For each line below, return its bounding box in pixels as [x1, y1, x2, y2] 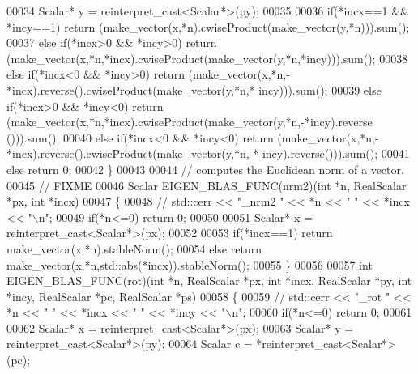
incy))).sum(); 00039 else [258, 81, 382, 98]
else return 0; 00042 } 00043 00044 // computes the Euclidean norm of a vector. [6, 160, 404, 177]
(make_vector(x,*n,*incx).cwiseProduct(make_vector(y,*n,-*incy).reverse [6, 113, 373, 130]
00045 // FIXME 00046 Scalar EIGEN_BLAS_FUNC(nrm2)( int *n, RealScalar [6, 176, 407, 193]
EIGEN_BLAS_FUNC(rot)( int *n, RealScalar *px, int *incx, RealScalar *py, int [6, 272, 412, 289]
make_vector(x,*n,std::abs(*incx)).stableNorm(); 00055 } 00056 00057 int [6, 256, 373, 273]
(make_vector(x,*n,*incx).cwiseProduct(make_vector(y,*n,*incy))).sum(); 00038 [6, 49, 408, 66]
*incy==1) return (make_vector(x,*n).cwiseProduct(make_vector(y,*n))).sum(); [6, 18, 410, 35]
